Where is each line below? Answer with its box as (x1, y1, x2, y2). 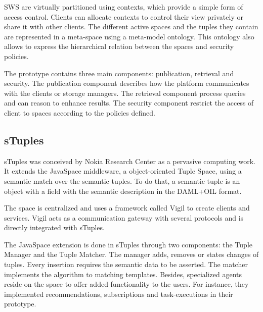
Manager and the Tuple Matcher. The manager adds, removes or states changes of (4, 249, 259, 259)
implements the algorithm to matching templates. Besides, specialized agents (4, 269, 242, 279)
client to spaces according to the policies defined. (4, 107, 155, 118)
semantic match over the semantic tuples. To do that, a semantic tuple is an (4, 175, 240, 186)
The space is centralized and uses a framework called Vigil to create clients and (4, 202, 250, 213)
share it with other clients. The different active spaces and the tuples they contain (4, 21, 258, 32)
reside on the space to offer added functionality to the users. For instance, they (4, 279, 249, 289)
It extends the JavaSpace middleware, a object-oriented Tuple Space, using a (4, 166, 242, 176)
